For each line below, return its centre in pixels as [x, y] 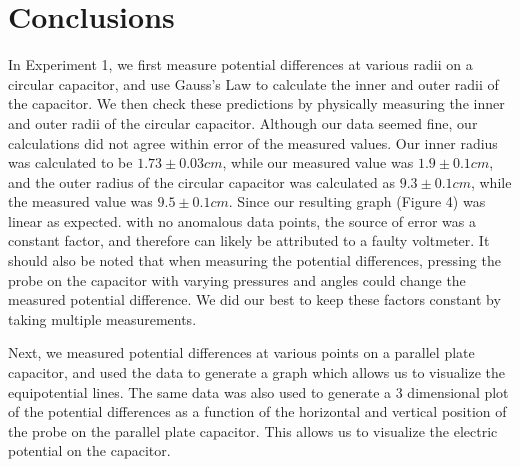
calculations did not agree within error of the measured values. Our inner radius [253, 142]
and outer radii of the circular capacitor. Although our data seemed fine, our [243, 122]
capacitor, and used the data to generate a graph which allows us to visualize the [257, 372]
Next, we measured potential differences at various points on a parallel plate [241, 352]
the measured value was [80, 201]
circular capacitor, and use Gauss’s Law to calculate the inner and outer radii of [253, 83]
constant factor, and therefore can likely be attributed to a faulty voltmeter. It [249, 240]
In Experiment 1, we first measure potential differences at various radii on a [240, 64]
